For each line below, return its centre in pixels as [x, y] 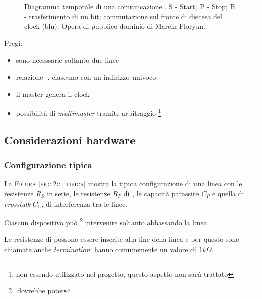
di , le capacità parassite [161, 193]
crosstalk [17, 203]
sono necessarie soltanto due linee [68, 60]
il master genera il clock [53, 94]
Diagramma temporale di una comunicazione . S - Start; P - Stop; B [130, 6]
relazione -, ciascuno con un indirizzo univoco [86, 77]
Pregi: [13, 43]
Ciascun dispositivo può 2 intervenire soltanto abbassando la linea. [107, 221]
